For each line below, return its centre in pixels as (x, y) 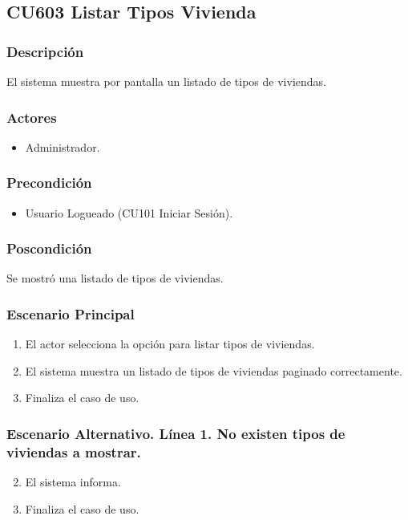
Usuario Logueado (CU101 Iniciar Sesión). (129, 212)
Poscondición (49, 248)
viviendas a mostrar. (74, 451)
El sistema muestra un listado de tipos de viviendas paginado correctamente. (214, 370)
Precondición (49, 183)
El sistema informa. (73, 482)
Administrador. (63, 146)
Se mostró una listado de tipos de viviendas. (115, 278)
